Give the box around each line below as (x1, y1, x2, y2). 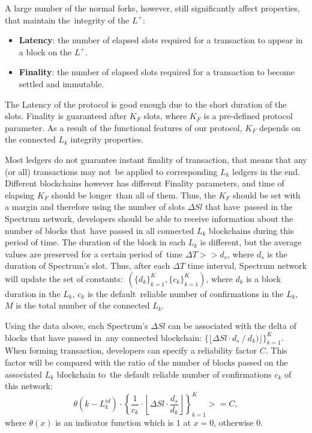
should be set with (233, 188, 301, 201)
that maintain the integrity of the (5, 13, 130, 26)
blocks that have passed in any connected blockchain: (5, 331, 202, 343)
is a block (246, 272, 281, 284)
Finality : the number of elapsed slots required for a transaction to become (19, 66, 295, 78)
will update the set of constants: (5, 272, 123, 284)
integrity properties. (70, 133, 144, 146)
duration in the (5, 287, 61, 299)
